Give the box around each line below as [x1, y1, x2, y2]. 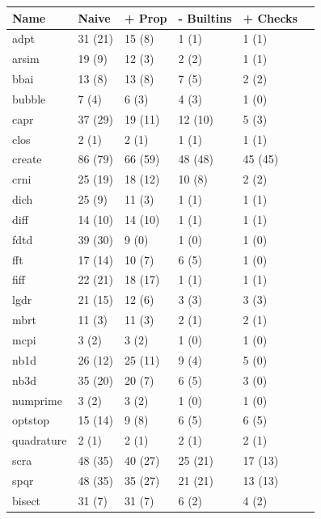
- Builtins [178, 9, 232, 26]
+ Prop [124, 9, 167, 26]
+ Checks [243, 9, 298, 26]
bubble [12, 90, 46, 107]
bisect [12, 492, 41, 508]
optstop [12, 411, 49, 428]
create [12, 150, 42, 167]
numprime [12, 391, 62, 408]
